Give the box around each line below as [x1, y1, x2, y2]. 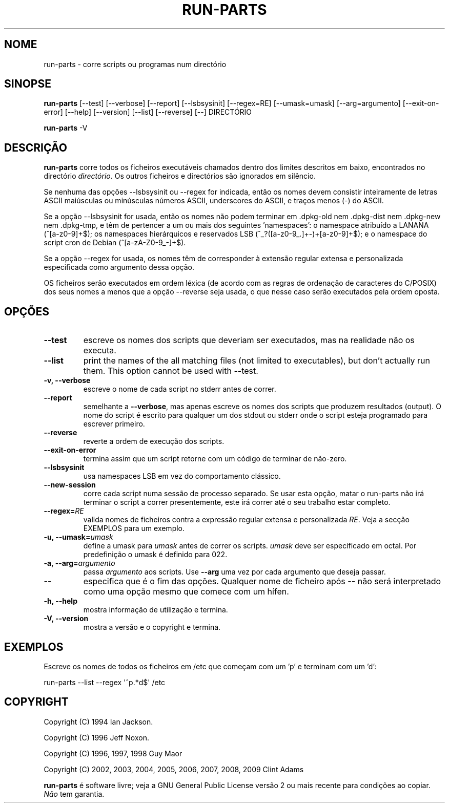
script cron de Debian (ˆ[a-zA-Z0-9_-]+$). [44, 238, 186, 247]
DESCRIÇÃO [4, 141, 67, 154]
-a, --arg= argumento [44, 559, 115, 568]
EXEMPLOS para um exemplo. [83, 524, 185, 533]
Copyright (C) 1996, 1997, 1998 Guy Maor [44, 749, 182, 758]
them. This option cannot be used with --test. [83, 366, 258, 376]
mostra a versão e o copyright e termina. [83, 623, 221, 632]
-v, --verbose [44, 376, 91, 385]
